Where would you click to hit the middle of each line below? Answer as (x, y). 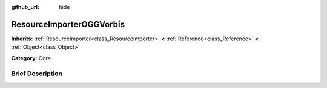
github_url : (25, 7)
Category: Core (31, 58)
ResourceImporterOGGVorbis (68, 24)
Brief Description (37, 74)
